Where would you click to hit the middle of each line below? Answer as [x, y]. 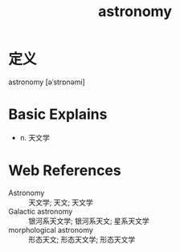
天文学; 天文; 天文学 [61, 202]
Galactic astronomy [41, 211]
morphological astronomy [51, 230]
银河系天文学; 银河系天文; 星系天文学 [89, 221]
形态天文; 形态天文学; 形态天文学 [82, 239]
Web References [65, 171]
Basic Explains [58, 114]
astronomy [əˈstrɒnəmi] [47, 82]
